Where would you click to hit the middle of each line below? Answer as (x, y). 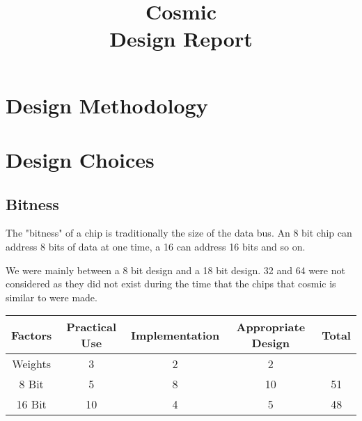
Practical (92, 327)
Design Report (181, 39)
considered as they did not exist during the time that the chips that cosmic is (171, 284)
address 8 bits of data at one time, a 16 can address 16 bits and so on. (156, 246)
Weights (32, 364)
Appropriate (271, 327)
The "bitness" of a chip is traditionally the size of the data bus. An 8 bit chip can (179, 233)
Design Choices (80, 159)
